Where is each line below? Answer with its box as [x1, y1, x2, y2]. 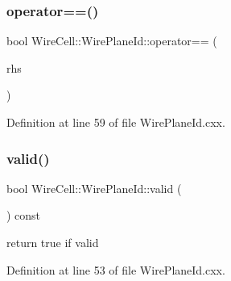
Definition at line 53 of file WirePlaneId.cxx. [6, 261, 225, 278]
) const [6, 207, 41, 224]
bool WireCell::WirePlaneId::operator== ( [6, 32, 217, 49]
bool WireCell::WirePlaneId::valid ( [6, 179, 182, 196]
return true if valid [6, 234, 99, 250]
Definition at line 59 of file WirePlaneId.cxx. [6, 114, 225, 130]
